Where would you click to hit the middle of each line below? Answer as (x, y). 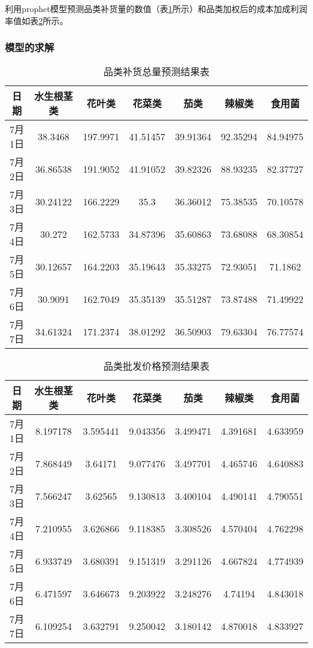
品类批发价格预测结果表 (156, 366)
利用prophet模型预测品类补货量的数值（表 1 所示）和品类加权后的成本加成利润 (156, 8)
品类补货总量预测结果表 (156, 72)
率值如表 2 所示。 (36, 20)
